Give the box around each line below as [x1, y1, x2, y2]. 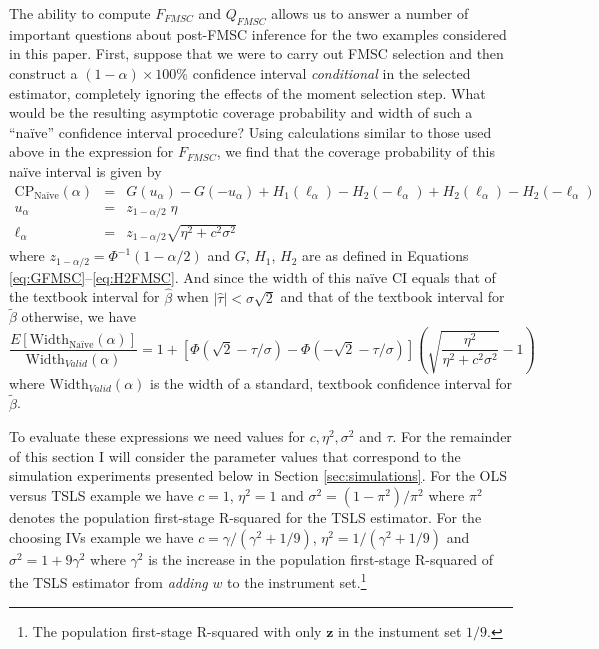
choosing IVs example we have [9, 526, 194, 547]
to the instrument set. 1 [227, 569, 367, 592]
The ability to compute [9, 3, 151, 23]
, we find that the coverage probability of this [216, 141, 495, 162]
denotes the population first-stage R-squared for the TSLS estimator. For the [9, 507, 482, 528]
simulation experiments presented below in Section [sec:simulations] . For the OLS [9, 465, 507, 486]
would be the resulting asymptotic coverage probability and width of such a [9, 102, 473, 123]
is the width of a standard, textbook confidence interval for [150, 372, 512, 393]
